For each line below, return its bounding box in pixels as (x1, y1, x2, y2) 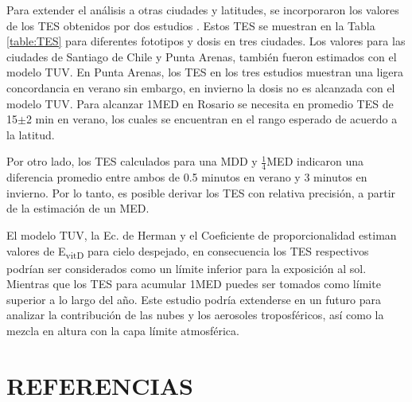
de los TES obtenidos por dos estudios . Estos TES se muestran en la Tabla (6, 17, 375, 33)
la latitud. (6, 126, 55, 142)
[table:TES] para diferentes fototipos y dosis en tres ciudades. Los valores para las (6, 33, 406, 49)
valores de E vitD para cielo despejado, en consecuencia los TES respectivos (6, 242, 369, 261)
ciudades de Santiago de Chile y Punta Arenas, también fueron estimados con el (6, 48, 397, 64)
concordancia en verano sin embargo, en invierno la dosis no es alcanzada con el (6, 79, 395, 96)
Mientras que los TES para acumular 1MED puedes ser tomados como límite (6, 275, 381, 292)
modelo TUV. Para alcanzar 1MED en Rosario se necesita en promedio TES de (6, 95, 394, 111)
